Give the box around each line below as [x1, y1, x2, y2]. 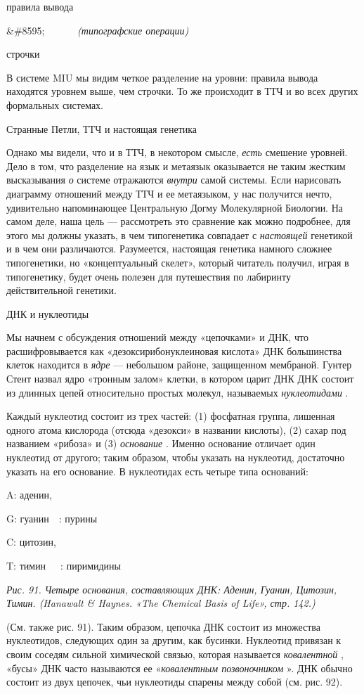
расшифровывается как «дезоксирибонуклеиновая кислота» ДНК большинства [6, 343, 342, 358]
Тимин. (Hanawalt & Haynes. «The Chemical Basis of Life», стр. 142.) [6, 596, 316, 610]
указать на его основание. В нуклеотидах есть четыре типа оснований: [6, 463, 308, 478]
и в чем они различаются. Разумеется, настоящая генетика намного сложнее [6, 241, 332, 256]
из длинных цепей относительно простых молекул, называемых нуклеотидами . [6, 385, 349, 399]
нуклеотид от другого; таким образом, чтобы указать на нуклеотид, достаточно [6, 450, 345, 465]
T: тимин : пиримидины [6, 558, 122, 572]
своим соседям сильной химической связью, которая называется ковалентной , [6, 646, 344, 661]
